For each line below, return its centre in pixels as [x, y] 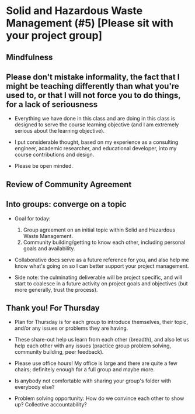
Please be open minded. [44, 166]
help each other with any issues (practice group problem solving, [93, 346]
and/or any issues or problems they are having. [71, 328]
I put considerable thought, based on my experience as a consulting [96, 142]
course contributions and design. [54, 155]
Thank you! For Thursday [53, 308]
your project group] [54, 36]
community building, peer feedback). [59, 352]
